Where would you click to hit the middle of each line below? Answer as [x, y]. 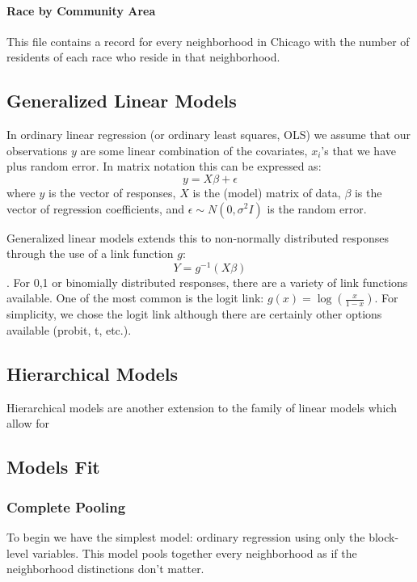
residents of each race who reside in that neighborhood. [143, 57]
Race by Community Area [81, 10]
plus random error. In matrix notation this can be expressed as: [164, 166]
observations [37, 150]
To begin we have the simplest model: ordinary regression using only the [186, 537]
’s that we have [358, 150]
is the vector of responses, [112, 192]
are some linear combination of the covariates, [194, 150]
